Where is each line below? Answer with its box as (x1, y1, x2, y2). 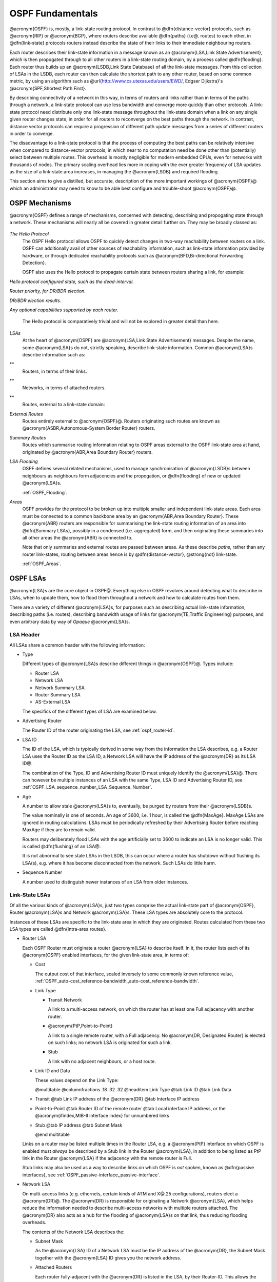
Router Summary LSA (35, 692, 81, 698)
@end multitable (35, 1131, 70, 1137)
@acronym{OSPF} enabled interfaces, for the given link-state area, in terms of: (22, 952, 189, 958)
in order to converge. (9, 131, 54, 137)
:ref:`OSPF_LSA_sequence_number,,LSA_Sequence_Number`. (22, 784, 153, 790)
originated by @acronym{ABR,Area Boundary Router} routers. (22, 449, 153, 455)
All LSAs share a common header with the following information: (9, 642, 146, 648)
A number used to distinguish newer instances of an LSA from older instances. (22, 878, 189, 885)
